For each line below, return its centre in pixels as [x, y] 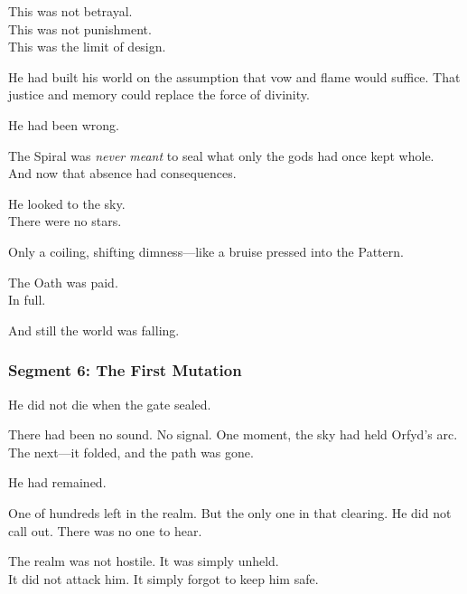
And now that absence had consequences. [122, 173]
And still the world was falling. [94, 330]
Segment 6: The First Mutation [125, 370]
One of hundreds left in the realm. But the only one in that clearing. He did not [230, 512]
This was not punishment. [80, 28]
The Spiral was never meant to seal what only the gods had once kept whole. [221, 155]
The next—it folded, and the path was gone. [131, 452]
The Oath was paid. [63, 282]
